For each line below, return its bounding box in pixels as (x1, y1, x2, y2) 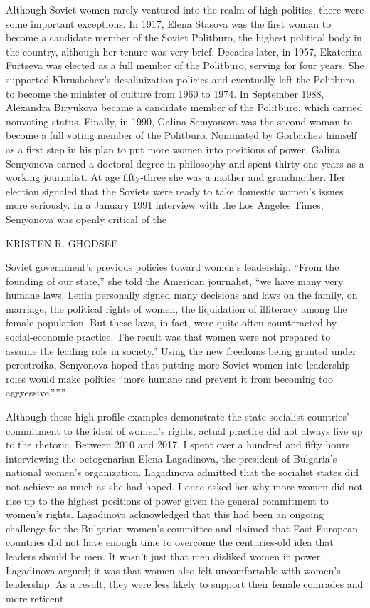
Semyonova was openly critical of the (6, 211, 167, 226)
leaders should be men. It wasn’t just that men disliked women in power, (6, 548, 324, 563)
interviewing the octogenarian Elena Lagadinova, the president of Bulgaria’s (6, 450, 337, 465)
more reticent (6, 590, 64, 605)
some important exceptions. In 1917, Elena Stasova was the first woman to (6, 16, 332, 31)
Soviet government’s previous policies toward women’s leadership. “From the (6, 259, 339, 274)
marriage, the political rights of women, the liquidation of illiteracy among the (6, 301, 347, 316)
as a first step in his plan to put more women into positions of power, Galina (6, 141, 341, 156)
